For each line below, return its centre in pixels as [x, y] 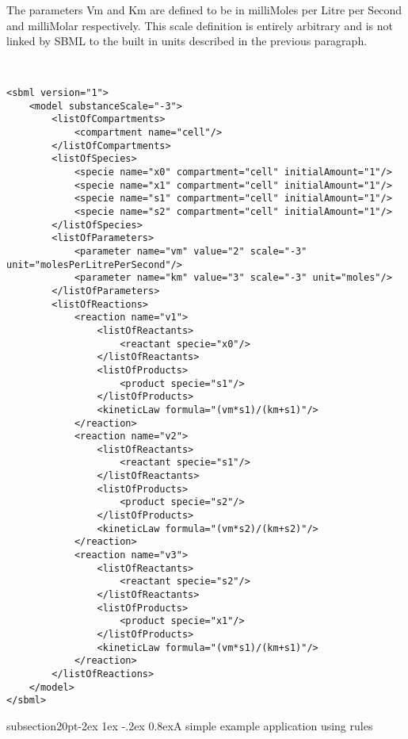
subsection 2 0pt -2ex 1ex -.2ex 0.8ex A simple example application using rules [190, 725]
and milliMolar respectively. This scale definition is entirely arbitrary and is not [200, 25]
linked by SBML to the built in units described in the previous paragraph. [187, 41]
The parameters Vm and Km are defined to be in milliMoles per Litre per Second [204, 10]
